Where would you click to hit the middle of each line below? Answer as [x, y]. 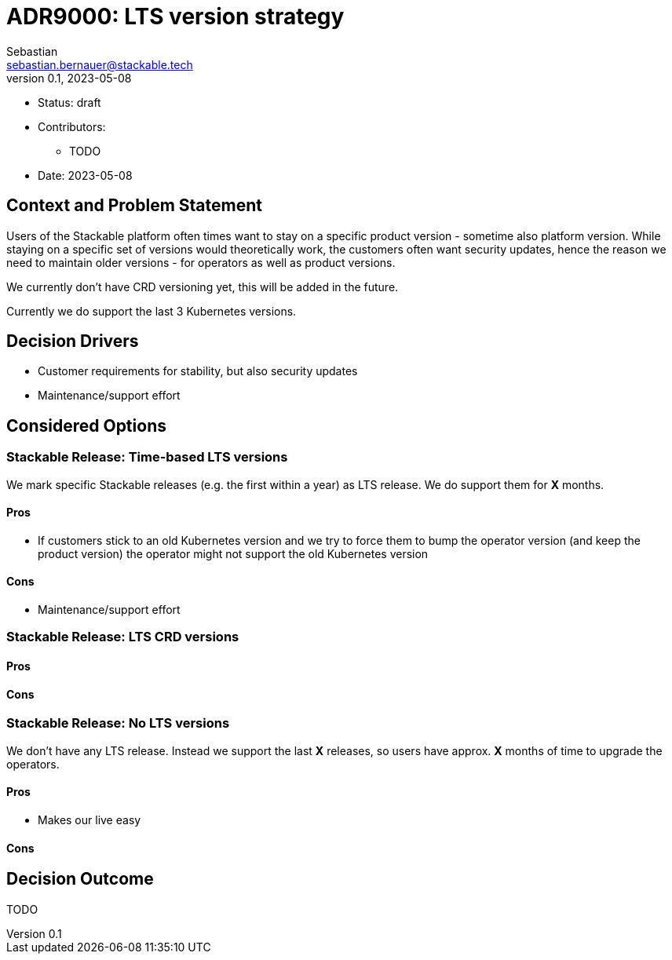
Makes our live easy [89, 819]
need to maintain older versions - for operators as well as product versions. [201, 262]
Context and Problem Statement [134, 206]
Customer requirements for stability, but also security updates [198, 371]
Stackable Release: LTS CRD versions [123, 637]
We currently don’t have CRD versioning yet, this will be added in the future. [203, 287]
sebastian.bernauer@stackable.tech [100, 64]
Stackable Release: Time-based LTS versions [147, 457]
